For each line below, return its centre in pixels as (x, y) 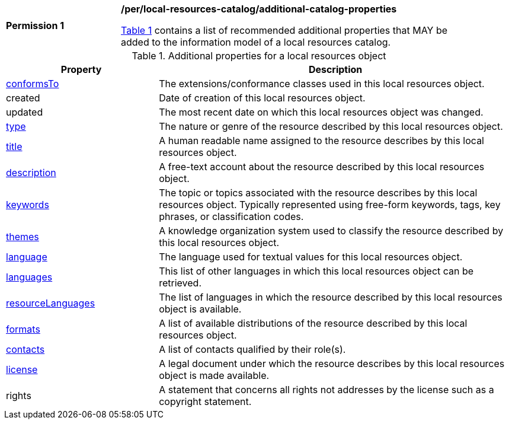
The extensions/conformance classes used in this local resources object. (322, 84)
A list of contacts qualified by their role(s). (252, 349)
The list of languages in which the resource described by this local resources (331, 297)
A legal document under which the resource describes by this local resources (332, 364)
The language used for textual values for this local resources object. (311, 257)
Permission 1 (35, 25)
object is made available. (214, 375)
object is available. (200, 309)
